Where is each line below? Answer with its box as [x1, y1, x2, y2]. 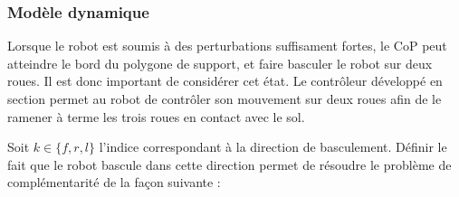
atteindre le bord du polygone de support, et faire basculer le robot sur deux [7, 53, 433, 72]
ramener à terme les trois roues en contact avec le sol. [7, 107, 305, 126]
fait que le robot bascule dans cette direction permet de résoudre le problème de [7, 155, 452, 174]
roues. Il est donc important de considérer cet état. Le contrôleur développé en [7, 71, 443, 90]
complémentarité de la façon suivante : [7, 173, 221, 192]
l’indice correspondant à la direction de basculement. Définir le [99, 137, 447, 156]
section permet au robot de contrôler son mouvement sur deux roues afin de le [7, 89, 442, 108]
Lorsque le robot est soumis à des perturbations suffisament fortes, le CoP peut [7, 36, 447, 55]
